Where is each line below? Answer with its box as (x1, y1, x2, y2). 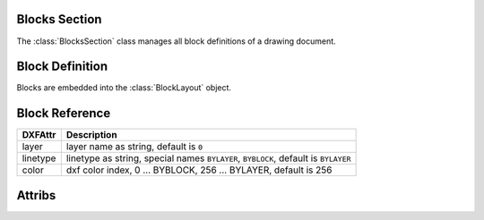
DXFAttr (22, 129, 56, 141)
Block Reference (16, 106, 111, 121)
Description (65, 129, 117, 141)
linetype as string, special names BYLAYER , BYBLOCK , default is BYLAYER (65, 152, 351, 165)
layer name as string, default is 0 (65, 140, 203, 153)
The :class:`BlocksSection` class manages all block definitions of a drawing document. (16, 36, 336, 47)
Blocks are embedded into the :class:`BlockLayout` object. (16, 82, 232, 93)
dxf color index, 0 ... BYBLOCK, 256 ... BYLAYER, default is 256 (65, 164, 333, 176)
